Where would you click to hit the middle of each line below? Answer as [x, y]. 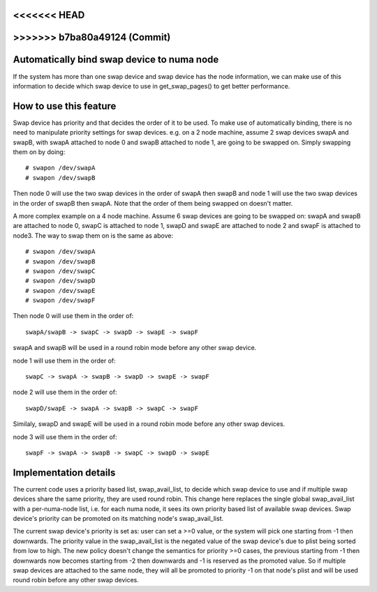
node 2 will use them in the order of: [65, 392]
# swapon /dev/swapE [60, 290]
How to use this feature [65, 106]
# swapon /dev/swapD [60, 281]
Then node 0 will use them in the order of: [73, 316]
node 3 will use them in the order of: [65, 437]
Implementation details [64, 472]
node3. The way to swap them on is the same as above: [93, 235]
